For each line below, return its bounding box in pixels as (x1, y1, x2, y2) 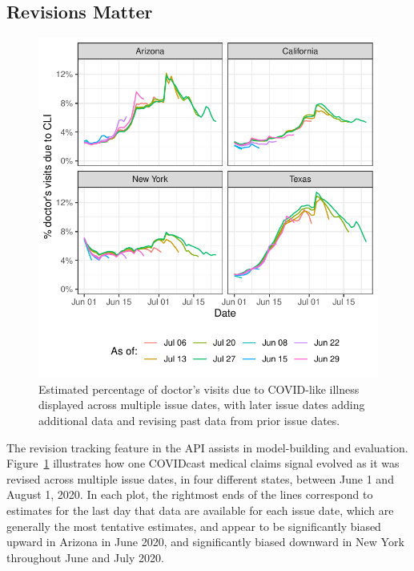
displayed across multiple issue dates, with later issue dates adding (38, 396, 365, 413)
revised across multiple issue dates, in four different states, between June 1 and (6, 470, 394, 487)
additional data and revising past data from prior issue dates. (38, 411, 340, 428)
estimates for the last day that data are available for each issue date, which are (6, 501, 394, 518)
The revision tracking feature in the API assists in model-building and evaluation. (6, 439, 408, 456)
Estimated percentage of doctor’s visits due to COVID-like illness (38, 380, 360, 397)
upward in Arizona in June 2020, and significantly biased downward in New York (6, 533, 404, 550)
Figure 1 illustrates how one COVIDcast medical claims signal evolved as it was (6, 455, 400, 472)
